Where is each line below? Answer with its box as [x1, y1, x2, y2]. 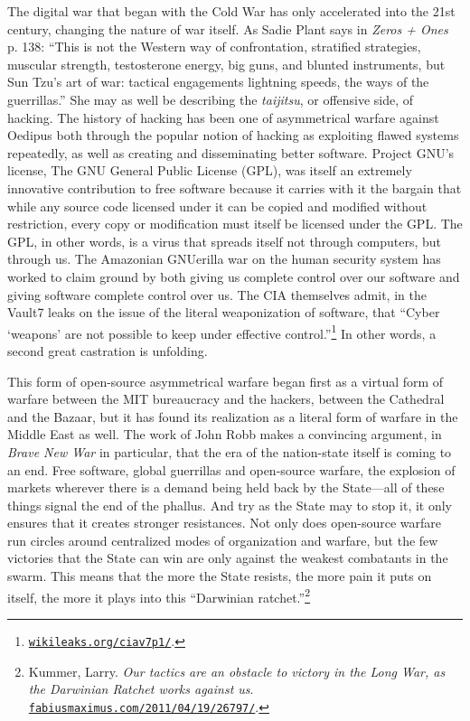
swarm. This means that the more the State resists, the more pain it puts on [7, 566, 432, 585]
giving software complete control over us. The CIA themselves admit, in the [7, 285, 427, 304]
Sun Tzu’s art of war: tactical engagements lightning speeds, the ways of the [7, 72, 429, 91]
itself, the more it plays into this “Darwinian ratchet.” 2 [7, 585, 310, 606]
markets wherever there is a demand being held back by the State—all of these [7, 478, 445, 497]
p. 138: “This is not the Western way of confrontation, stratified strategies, [7, 37, 421, 56]
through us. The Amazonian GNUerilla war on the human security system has [7, 249, 441, 268]
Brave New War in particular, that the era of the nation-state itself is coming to [7, 442, 452, 461]
